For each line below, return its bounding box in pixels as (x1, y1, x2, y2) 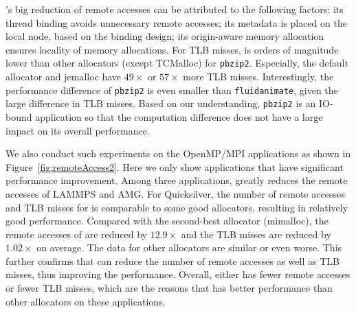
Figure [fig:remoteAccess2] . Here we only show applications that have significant (5, 159, 344, 174)
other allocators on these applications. (5, 294, 166, 308)
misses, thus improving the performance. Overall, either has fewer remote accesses (5, 267, 351, 281)
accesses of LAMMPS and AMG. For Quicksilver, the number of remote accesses (5, 186, 345, 200)
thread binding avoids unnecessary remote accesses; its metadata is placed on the (5, 15, 347, 30)
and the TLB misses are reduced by (181, 227, 331, 241)
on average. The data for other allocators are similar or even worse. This (36, 240, 342, 255)
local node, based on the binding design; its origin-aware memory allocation (5, 29, 324, 43)
